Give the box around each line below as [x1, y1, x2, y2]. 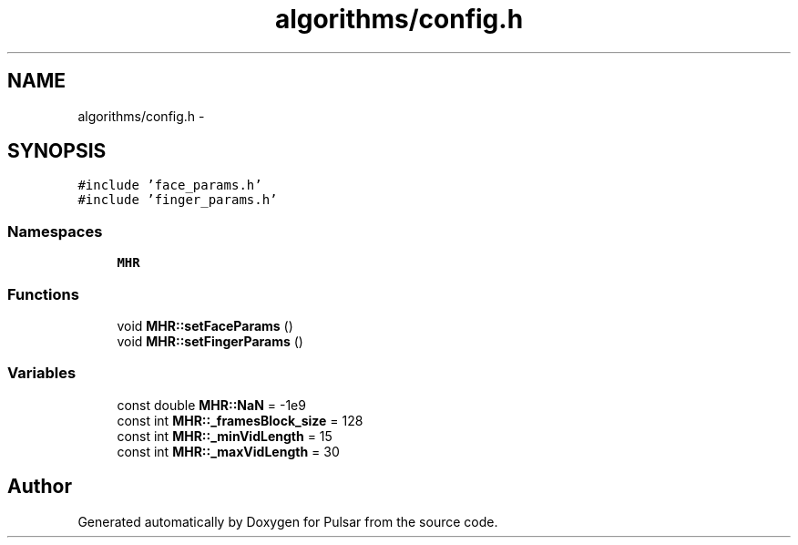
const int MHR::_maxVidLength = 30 [117, 443, 340, 459]
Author [7, 475, 72, 499]
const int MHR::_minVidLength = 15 [117, 427, 332, 444]
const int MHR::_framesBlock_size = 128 [117, 412, 363, 428]
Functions [7, 284, 79, 303]
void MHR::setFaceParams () [117, 317, 293, 334]
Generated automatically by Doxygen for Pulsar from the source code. [77, 513, 498, 530]
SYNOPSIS [7, 139, 107, 163]
